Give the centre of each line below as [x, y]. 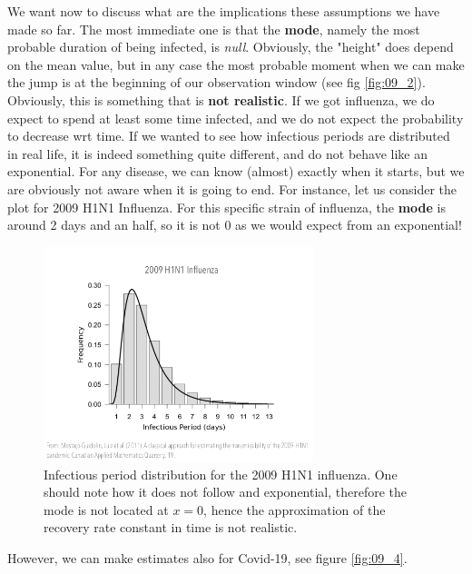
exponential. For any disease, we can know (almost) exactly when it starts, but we [236, 171]
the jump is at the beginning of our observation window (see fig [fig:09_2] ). [216, 82]
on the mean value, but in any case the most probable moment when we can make [236, 64]
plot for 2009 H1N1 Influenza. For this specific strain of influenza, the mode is [226, 207]
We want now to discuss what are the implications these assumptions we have [224, 11]
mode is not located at [106, 509]
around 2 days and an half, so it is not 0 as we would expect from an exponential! [235, 225]
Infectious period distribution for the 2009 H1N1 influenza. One [221, 474]
